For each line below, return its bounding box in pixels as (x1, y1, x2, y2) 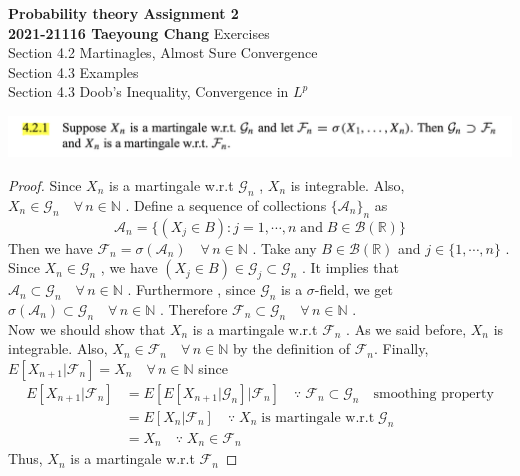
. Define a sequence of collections (125, 194, 327, 215)
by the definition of (232, 338, 351, 359)
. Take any (252, 237, 317, 258)
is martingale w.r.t (261, 410, 375, 425)
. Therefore (159, 298, 228, 319)
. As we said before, (346, 318, 467, 339)
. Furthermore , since (127, 279, 256, 300)
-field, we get (314, 279, 393, 300)
